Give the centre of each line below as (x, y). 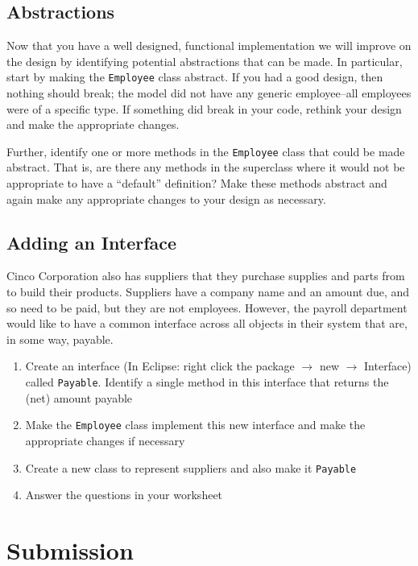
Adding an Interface (92, 242)
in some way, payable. (60, 339)
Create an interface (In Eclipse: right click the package (160, 366)
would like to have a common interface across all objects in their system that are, (207, 323)
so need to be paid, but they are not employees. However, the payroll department (207, 307)
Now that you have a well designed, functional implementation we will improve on (209, 45)
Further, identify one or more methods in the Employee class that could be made (206, 151)
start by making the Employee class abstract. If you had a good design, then (195, 77)
